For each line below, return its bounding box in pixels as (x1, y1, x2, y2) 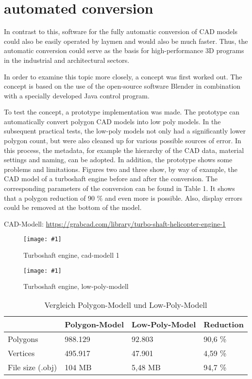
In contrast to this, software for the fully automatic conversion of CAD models (4, 26, 237, 37)
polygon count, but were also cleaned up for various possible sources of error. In (4, 135, 241, 146)
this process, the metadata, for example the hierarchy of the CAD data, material (4, 145, 244, 155)
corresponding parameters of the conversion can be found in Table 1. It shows (4, 183, 235, 193)
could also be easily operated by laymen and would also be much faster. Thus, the (4, 36, 248, 46)
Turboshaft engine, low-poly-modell (23, 281, 129, 291)
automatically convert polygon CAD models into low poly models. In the (4, 116, 221, 126)
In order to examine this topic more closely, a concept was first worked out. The (4, 71, 242, 81)
